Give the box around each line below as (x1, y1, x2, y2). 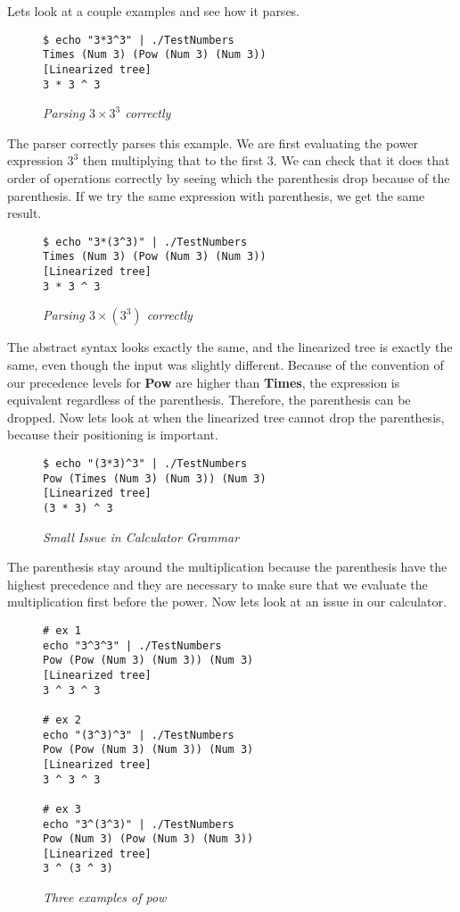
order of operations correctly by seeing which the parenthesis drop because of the (7, 169, 450, 187)
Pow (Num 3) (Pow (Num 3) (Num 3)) (43, 833, 254, 846)
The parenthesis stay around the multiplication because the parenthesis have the (7, 557, 448, 576)
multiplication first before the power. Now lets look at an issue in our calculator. (7, 592, 447, 611)
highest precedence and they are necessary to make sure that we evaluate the (7, 574, 428, 593)
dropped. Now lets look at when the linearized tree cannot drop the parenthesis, (7, 407, 445, 426)
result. (7, 204, 42, 222)
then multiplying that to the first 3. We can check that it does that (82, 151, 450, 170)
